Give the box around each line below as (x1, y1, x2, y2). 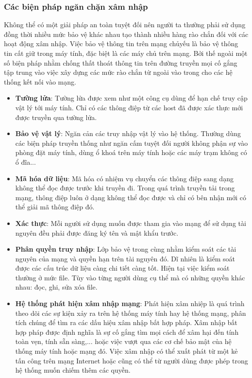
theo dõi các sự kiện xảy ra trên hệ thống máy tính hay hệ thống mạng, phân (15, 308, 246, 318)
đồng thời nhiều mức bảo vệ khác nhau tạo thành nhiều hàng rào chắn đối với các (4, 29, 249, 39)
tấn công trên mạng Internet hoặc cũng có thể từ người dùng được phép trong (15, 355, 248, 365)
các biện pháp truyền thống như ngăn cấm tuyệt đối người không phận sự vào (15, 137, 248, 148)
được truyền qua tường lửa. (15, 112, 97, 122)
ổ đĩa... (15, 156, 36, 167)
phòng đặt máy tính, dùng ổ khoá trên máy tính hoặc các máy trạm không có (15, 147, 247, 157)
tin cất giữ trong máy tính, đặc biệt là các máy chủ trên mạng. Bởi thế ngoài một (4, 48, 248, 58)
